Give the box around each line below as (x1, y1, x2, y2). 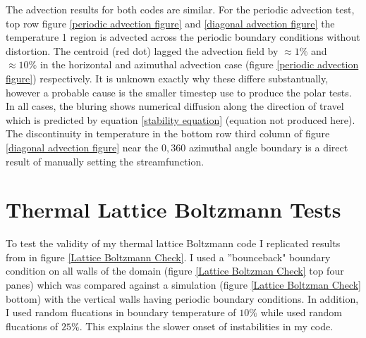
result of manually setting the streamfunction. (6, 154, 205, 168)
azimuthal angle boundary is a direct (188, 139, 348, 154)
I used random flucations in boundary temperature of (6, 305, 236, 320)
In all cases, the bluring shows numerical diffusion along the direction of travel (6, 99, 344, 113)
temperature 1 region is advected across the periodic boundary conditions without (6, 30, 360, 44)
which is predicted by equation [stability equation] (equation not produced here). (6, 112, 355, 127)
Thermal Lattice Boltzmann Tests (6, 195, 341, 224)
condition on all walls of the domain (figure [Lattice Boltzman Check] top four (6, 263, 344, 278)
